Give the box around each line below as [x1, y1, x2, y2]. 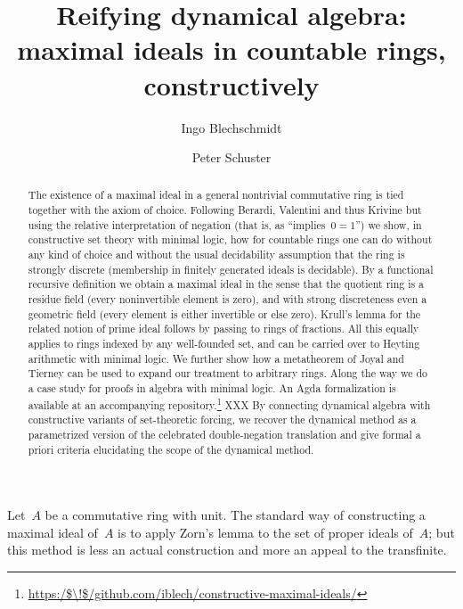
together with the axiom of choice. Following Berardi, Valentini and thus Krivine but [28, 202, 422, 218]
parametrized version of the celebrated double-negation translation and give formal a [28, 426, 421, 441]
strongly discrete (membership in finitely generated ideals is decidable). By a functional [28, 261, 434, 276]
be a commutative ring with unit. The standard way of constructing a [45, 506, 426, 524]
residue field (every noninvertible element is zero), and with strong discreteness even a [28, 292, 427, 307]
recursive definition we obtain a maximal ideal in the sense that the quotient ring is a [28, 276, 425, 292]
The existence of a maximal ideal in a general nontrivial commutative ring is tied [28, 187, 404, 202]
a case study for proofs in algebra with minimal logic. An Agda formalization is [28, 381, 396, 396]
